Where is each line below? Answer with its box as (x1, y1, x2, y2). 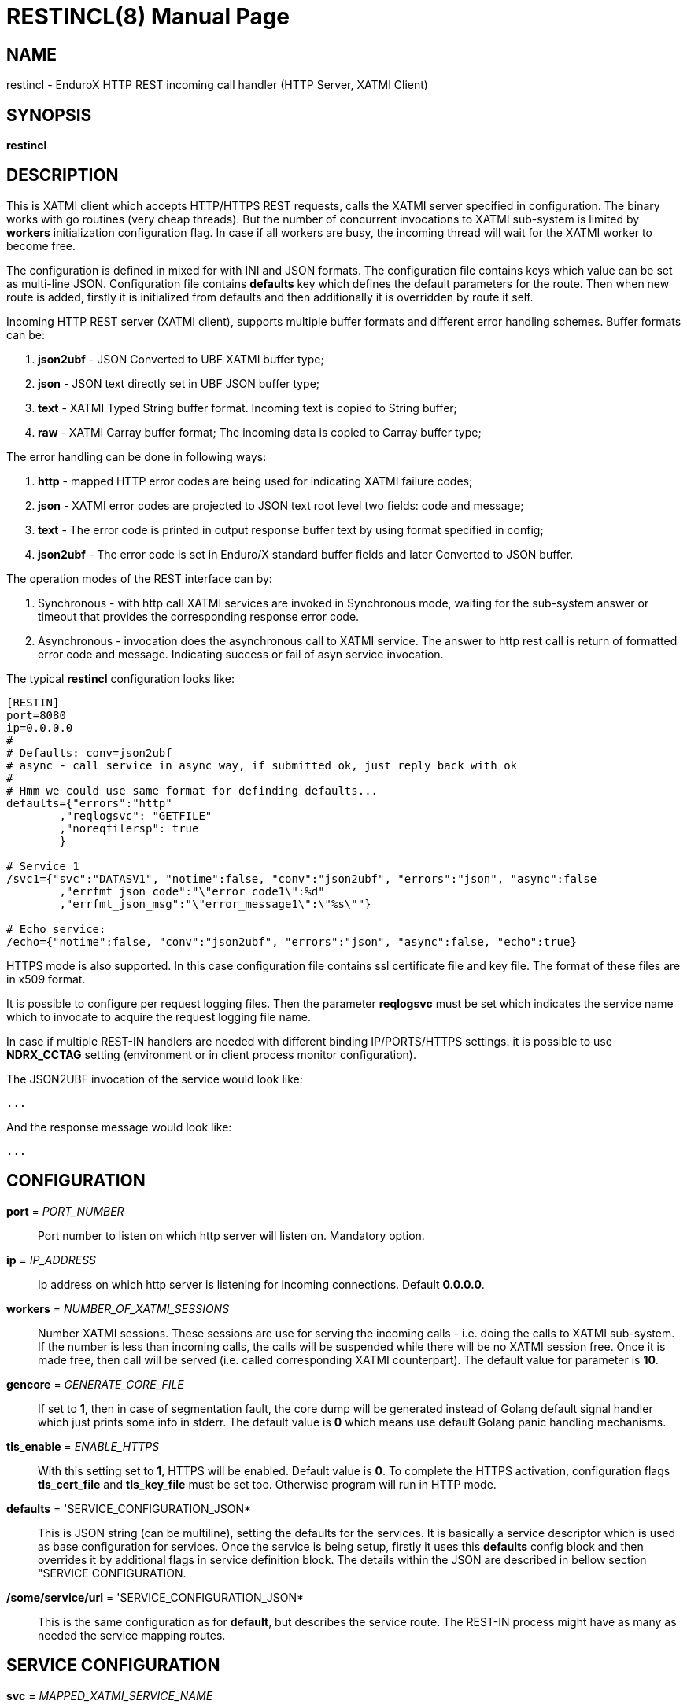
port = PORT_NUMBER (6, 1204, 124, 1218)
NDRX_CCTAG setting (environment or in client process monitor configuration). (6, 1047, 416, 1061)
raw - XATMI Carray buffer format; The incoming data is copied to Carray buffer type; (38, 425, 482, 439)
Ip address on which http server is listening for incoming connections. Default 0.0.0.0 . (38, 1277, 485, 1291)
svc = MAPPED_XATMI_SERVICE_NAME (6, 1688, 213, 1702)
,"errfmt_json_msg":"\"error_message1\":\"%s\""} (59, 897, 371, 910)
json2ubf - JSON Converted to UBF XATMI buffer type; (38, 352, 324, 366)
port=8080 (6, 708, 66, 721)
